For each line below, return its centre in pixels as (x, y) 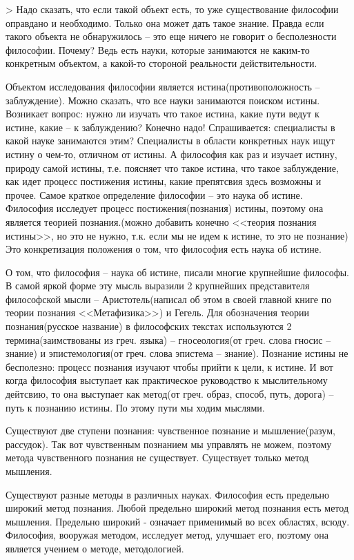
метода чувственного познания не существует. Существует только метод (157, 457)
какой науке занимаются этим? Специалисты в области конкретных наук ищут (170, 141)
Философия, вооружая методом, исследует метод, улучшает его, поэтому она (167, 535)
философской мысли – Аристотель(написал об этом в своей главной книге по (169, 299)
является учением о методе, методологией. (95, 548)
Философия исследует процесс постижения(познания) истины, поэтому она (165, 208)
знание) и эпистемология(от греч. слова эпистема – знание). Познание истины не (177, 353)
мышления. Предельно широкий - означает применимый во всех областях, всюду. (178, 521)
